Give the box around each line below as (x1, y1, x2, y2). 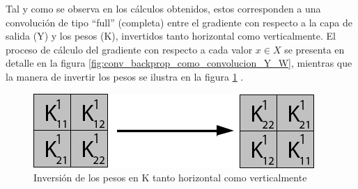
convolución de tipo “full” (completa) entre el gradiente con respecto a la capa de (6, 15, 352, 29)
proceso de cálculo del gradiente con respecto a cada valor (6, 42, 253, 56)
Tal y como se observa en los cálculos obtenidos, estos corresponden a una (6, 1, 321, 15)
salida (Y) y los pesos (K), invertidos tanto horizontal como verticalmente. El (6, 28, 336, 43)
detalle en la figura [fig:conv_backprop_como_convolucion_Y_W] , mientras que (6, 56, 352, 70)
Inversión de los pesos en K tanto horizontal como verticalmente (33, 170, 307, 185)
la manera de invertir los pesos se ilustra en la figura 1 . (6, 69, 244, 83)
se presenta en (284, 42, 345, 56)
